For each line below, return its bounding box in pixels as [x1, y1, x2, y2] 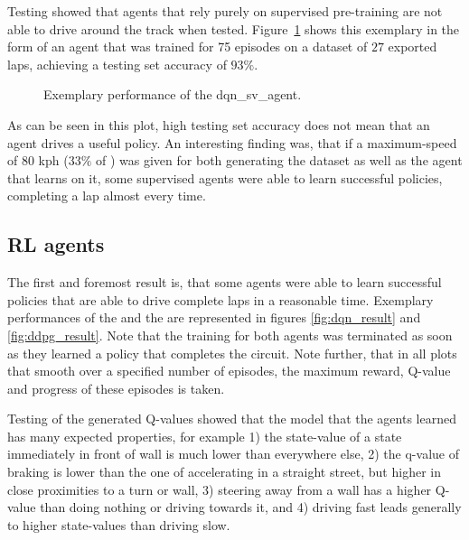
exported [388, 37, 437, 56]
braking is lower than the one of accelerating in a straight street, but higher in [7, 462, 441, 481]
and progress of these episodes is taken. [7, 378, 225, 397]
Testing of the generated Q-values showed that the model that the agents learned [7, 409, 456, 428]
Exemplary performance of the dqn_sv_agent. [43, 85, 302, 104]
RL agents [7, 230, 105, 258]
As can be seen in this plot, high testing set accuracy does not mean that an [7, 115, 430, 134]
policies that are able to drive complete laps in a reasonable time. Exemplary [7, 290, 434, 309]
